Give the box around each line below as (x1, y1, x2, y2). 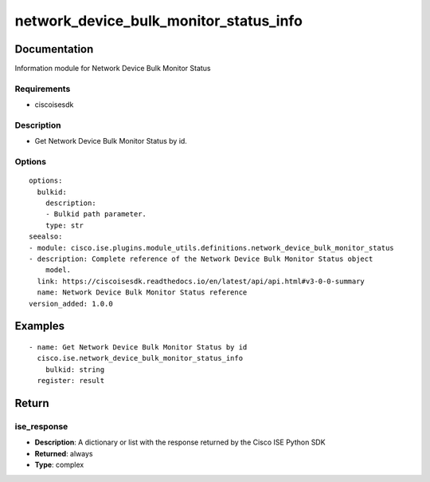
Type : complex (34, 460, 84, 470)
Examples (14, 319, 65, 333)
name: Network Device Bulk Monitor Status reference (37, 288, 248, 297)
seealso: (29, 232, 63, 241)
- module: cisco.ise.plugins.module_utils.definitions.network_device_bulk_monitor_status (29, 243, 394, 252)
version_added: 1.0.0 (29, 299, 113, 308)
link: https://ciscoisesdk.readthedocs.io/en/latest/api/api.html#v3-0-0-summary (37, 276, 365, 286)
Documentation (14, 42, 94, 56)
